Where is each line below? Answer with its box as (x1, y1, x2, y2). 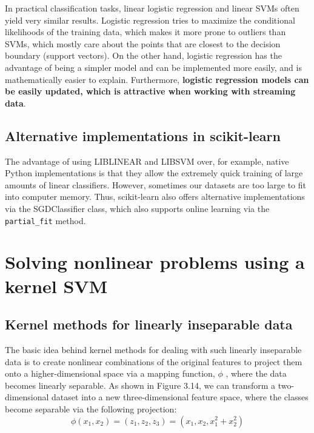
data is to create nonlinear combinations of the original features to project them (5, 355, 302, 368)
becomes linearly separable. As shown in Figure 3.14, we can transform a (5, 378, 276, 391)
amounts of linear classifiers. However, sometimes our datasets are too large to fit (5, 178, 306, 191)
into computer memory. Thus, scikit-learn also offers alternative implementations (5, 190, 305, 203)
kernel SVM (5, 273, 108, 298)
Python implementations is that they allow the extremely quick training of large (5, 167, 303, 179)
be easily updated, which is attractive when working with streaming (5, 85, 296, 98)
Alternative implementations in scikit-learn (5, 126, 281, 145)
